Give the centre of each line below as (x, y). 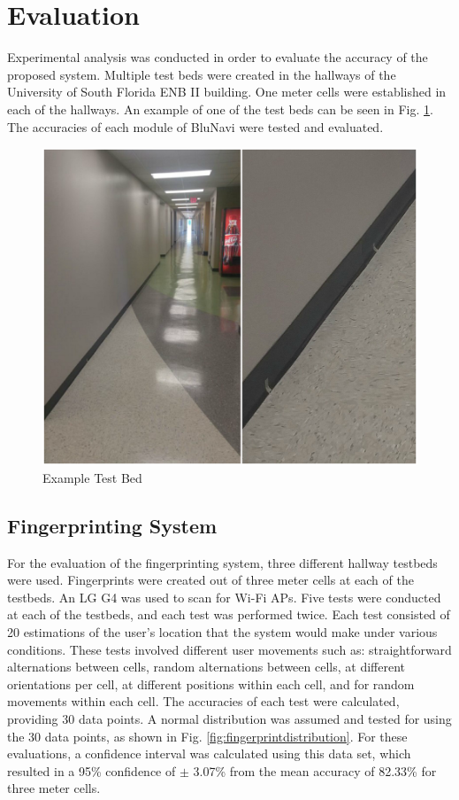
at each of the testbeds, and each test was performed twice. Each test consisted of (229, 614)
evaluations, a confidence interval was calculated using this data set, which (209, 753)
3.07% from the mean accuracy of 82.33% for (315, 770)
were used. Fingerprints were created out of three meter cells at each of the (210, 580)
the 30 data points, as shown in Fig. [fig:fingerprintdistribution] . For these (207, 736)
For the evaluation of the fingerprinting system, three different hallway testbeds (222, 562)
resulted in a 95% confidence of (92, 770)
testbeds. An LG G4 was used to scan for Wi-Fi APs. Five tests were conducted (224, 597)
